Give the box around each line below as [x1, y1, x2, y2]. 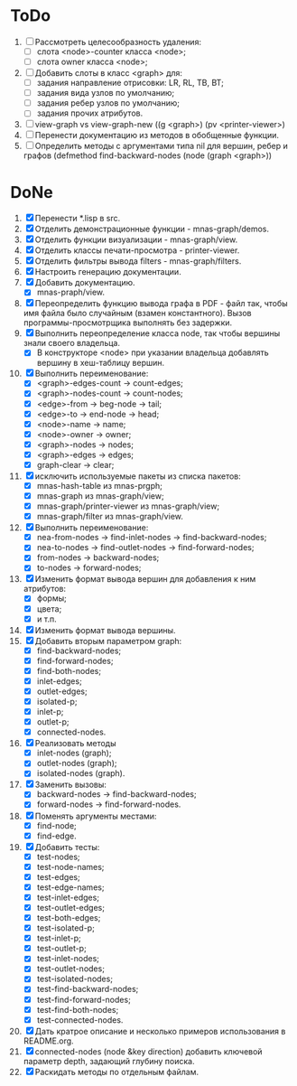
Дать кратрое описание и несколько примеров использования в [34, 1025, 286, 1036]
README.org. [23, 1035, 75, 1046]
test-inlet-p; [36, 932, 82, 944]
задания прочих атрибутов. [36, 108, 144, 118]
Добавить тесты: [34, 841, 100, 852]
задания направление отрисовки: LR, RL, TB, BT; [36, 78, 224, 89]
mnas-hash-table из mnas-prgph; [36, 480, 163, 491]
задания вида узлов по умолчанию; [36, 88, 175, 98]
